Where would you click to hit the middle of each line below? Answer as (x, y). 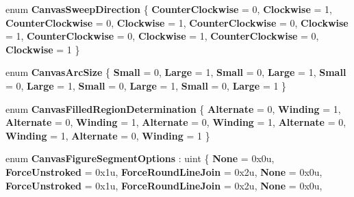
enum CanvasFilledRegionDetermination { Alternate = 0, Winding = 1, (173, 108)
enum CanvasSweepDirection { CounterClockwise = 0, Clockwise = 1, (169, 9)
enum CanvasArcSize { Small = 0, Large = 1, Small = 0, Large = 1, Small (176, 72)
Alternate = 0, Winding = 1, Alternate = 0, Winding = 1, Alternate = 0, (176, 122)
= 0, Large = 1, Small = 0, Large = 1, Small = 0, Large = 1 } (146, 85)
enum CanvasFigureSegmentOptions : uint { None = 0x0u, (140, 158)
